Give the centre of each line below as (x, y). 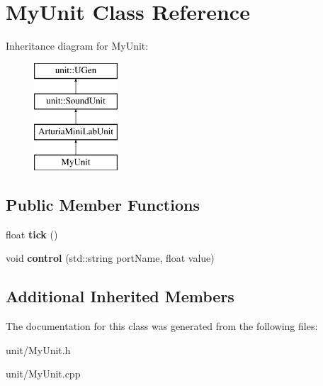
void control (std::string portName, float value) (110, 258)
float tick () (32, 234)
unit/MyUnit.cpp (43, 374)
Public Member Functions (103, 204)
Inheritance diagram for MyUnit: (77, 46)
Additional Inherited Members (120, 296)
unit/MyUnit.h (38, 349)
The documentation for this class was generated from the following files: (162, 326)
